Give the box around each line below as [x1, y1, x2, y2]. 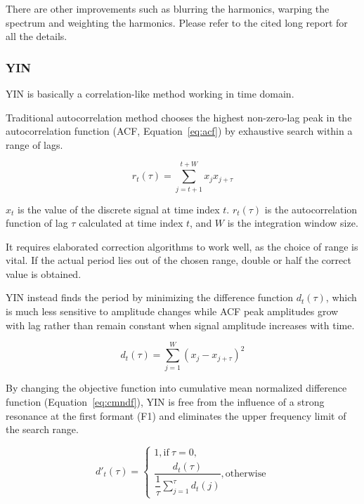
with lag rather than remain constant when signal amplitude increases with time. [6, 317, 355, 332]
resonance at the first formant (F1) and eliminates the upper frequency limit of [6, 408, 346, 423]
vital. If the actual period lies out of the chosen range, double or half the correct [6, 253, 351, 267]
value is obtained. [6, 266, 82, 281]
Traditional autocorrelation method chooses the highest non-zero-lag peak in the [6, 110, 352, 124]
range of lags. [6, 137, 63, 152]
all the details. [6, 29, 67, 44]
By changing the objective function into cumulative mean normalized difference [6, 380, 347, 395]
